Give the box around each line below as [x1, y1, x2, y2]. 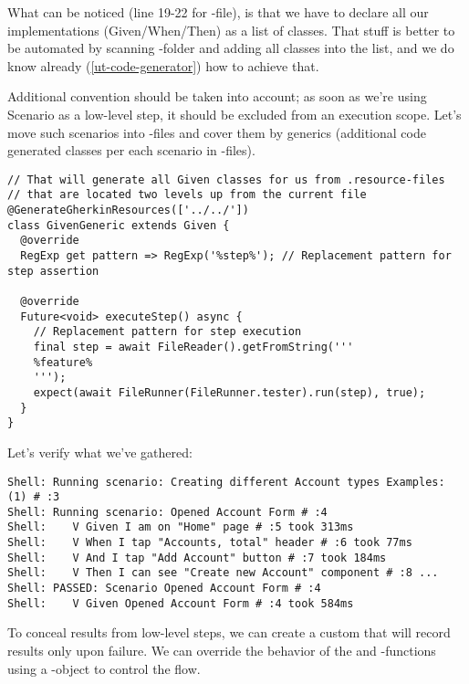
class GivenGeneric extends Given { [7, 218, 230, 232]
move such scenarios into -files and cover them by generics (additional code [7, 122, 426, 142]
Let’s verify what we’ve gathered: [7, 442, 193, 461]
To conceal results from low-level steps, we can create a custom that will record [7, 623, 451, 642]
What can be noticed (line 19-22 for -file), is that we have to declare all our [7, 3, 429, 21]
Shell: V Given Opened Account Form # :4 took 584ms [7, 596, 354, 610]
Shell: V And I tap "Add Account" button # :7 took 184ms [7, 551, 387, 564]
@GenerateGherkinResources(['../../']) [7, 204, 249, 217]
